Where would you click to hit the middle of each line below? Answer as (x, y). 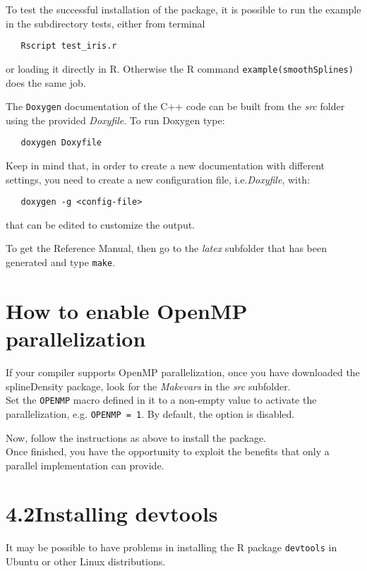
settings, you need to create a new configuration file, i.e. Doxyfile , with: (158, 179)
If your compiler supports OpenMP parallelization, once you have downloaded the (183, 372)
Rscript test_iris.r (69, 46)
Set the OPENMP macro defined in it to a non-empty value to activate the (161, 400)
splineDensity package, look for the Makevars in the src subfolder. (148, 386)
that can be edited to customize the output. (101, 224)
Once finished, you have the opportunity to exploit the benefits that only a (168, 451)
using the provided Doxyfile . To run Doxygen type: (115, 120)
